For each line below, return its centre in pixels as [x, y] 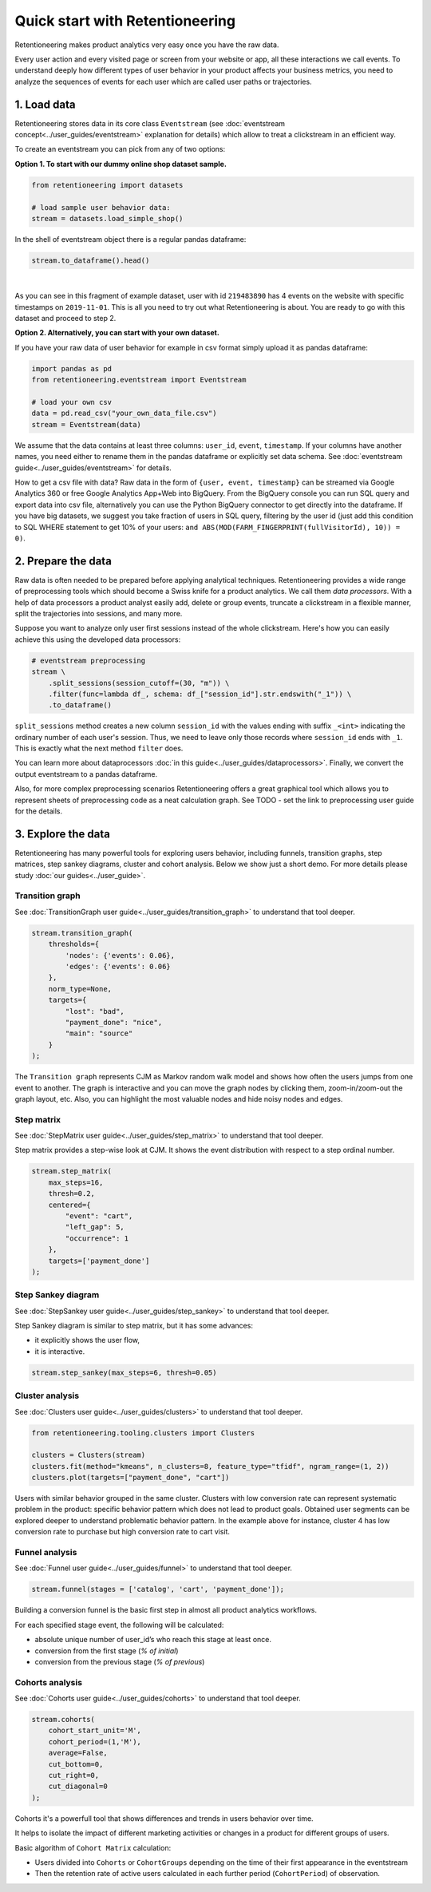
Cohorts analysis [49, 1682]
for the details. [39, 811]
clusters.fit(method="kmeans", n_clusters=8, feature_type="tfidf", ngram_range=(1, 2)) [211, 1466]
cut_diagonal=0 [78, 1787]
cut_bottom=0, [76, 1764]
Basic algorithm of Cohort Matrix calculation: [93, 1847]
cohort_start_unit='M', [95, 1731]
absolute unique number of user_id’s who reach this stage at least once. [153, 1640]
